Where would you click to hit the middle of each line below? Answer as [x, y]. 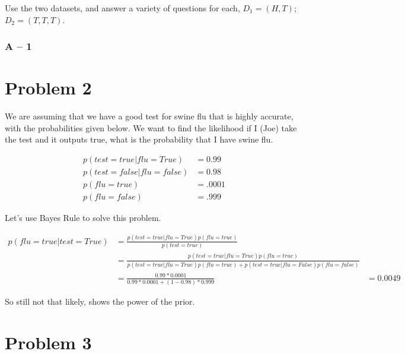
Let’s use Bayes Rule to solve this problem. [83, 218]
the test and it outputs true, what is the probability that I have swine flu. [139, 139]
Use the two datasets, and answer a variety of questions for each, [122, 8]
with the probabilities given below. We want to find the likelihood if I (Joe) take [151, 127]
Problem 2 [48, 88]
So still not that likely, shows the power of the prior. [100, 301]
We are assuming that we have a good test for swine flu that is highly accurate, [149, 116]
